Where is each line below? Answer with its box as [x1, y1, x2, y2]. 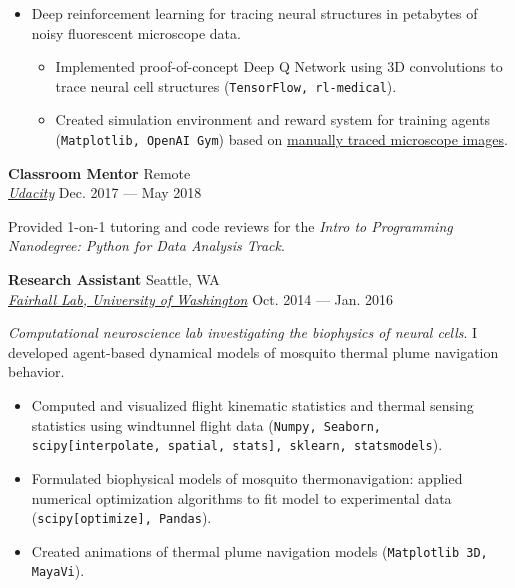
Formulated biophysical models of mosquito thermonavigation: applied [31, 467, 463, 488]
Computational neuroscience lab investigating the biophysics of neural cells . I [8, 322, 478, 343]
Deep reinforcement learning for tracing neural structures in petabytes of [31, 3, 478, 23]
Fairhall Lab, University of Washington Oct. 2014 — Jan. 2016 [8, 288, 394, 309]
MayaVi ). [31, 560, 85, 581]
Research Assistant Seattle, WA [8, 269, 220, 290]
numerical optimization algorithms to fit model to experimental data [31, 487, 452, 508]
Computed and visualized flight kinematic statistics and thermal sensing [31, 395, 474, 416]
